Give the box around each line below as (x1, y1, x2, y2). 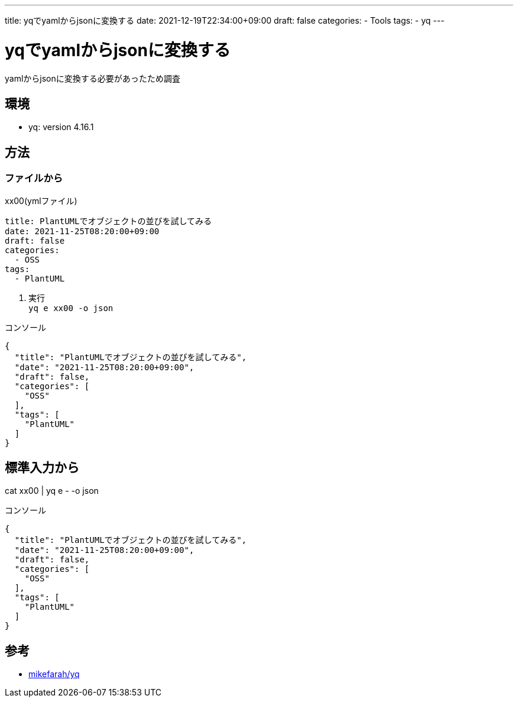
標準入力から (5, 460, 79, 475)
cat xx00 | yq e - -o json (5, 486, 99, 496)
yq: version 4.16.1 (28, 122, 94, 132)
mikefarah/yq (28, 669, 80, 680)
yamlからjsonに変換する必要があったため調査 (5, 73, 180, 83)
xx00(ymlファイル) (5, 195, 77, 206)
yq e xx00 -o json (28, 303, 114, 313)
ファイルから (5, 172, 63, 185)
